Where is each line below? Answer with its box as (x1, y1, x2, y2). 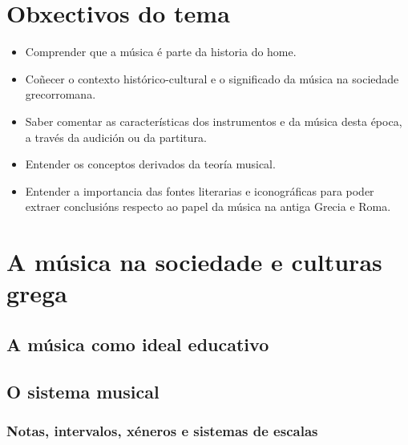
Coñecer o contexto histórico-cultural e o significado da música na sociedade (25, 70, 399, 87)
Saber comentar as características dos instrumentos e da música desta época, (25, 112, 402, 129)
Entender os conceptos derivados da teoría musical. (25, 156, 276, 172)
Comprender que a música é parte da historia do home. (25, 43, 297, 60)
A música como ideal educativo (6, 331, 269, 356)
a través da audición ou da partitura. (25, 128, 207, 145)
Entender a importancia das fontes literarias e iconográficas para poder (25, 182, 374, 199)
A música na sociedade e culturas (6, 245, 382, 278)
